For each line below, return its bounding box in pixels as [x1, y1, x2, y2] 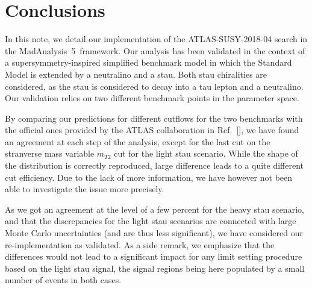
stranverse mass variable [5, 147, 95, 160]
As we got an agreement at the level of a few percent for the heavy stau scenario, [5, 202, 304, 215]
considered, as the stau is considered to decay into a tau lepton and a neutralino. [5, 80, 304, 92]
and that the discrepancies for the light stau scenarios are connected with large [5, 214, 296, 227]
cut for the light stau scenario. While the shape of [114, 147, 298, 160]
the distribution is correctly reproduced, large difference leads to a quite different [5, 159, 304, 172]
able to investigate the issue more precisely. [5, 183, 164, 195]
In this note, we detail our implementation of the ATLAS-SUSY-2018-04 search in [5, 33, 308, 45]
